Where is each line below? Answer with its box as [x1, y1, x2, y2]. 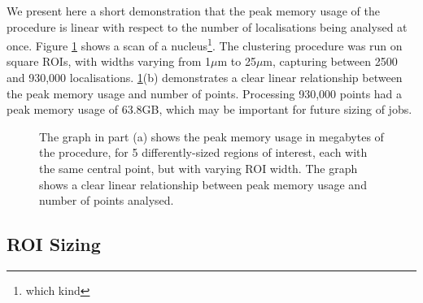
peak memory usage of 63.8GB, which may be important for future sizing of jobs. [7, 101, 412, 118]
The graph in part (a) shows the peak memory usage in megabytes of [39, 128, 384, 145]
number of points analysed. [39, 192, 174, 209]
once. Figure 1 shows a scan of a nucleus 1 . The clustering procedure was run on [7, 35, 403, 54]
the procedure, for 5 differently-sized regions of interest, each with [39, 144, 368, 161]
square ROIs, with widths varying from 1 [7, 53, 211, 70]
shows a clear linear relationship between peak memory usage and [39, 175, 367, 193]
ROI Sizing [7, 232, 101, 257]
